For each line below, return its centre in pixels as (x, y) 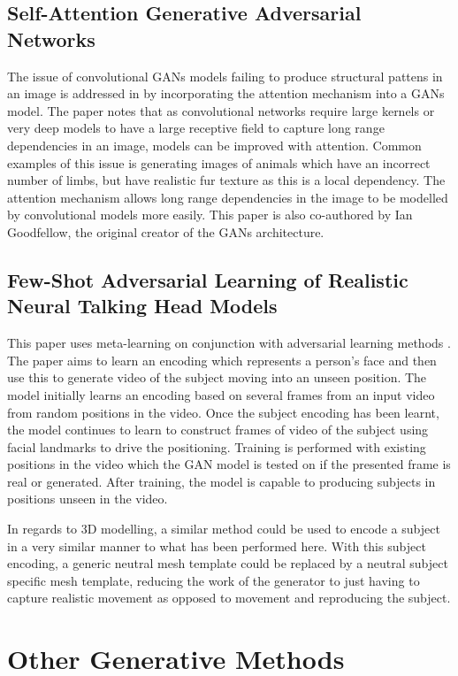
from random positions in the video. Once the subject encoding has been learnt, (223, 412)
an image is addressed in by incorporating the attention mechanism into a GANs (226, 93)
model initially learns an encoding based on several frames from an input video (221, 394)
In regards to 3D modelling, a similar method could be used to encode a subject (224, 529)
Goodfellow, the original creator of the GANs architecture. (166, 231)
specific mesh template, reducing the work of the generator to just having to (214, 580)
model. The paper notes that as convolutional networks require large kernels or (221, 110)
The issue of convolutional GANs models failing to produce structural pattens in (225, 76)
